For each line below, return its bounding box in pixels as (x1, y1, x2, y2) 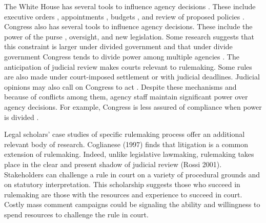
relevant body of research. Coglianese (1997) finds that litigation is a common (4, 138, 249, 149)
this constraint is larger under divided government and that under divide (4, 41, 233, 52)
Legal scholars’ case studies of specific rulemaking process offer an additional (4, 129, 245, 139)
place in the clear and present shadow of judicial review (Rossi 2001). (4, 158, 222, 169)
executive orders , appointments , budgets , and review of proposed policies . (4, 11, 244, 22)
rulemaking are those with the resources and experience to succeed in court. (4, 189, 242, 199)
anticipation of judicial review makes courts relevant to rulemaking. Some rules (4, 61, 252, 72)
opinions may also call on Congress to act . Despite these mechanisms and (4, 81, 237, 92)
